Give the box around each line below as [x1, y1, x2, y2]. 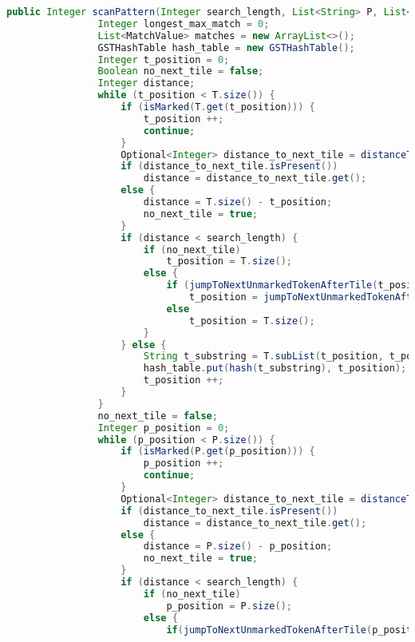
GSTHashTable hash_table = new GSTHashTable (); [97, 42, 355, 53]
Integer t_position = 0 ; [97, 53, 230, 65]
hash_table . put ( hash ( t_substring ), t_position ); [143, 363, 407, 374]
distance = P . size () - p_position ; [143, 541, 333, 553]
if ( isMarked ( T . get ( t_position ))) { [121, 101, 315, 113]
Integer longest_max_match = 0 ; [97, 18, 270, 30]
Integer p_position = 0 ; [97, 422, 230, 434]
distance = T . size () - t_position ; [143, 196, 333, 208]
